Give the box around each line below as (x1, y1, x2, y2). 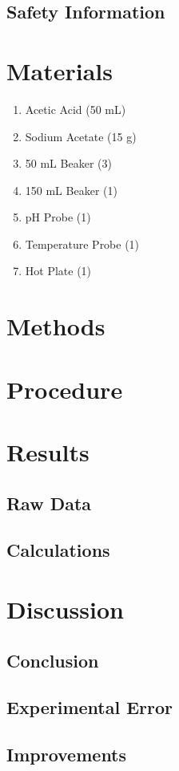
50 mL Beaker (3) (25, 155, 112, 172)
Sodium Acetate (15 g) (25, 128, 137, 144)
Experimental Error (6, 695, 173, 720)
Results (6, 436, 89, 468)
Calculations (6, 538, 110, 562)
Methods (6, 310, 105, 343)
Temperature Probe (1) (25, 235, 140, 252)
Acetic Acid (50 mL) (25, 100, 126, 117)
